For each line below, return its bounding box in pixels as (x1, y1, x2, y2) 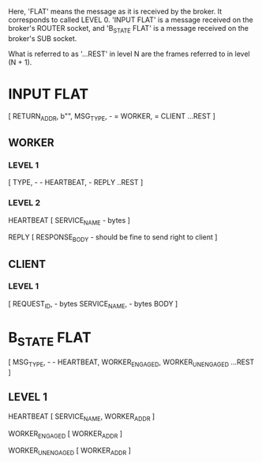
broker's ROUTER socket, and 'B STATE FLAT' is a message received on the (8, 24, 249, 35)
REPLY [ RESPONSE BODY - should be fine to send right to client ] (8, 232, 218, 244)
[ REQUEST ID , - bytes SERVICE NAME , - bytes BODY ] (8, 299, 178, 311)
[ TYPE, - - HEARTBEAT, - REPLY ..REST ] (8, 178, 144, 187)
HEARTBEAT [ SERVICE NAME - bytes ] (8, 215, 130, 227)
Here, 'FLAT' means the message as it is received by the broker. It (8, 7, 223, 16)
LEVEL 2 (8, 198, 41, 209)
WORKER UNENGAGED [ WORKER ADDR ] (8, 446, 132, 457)
